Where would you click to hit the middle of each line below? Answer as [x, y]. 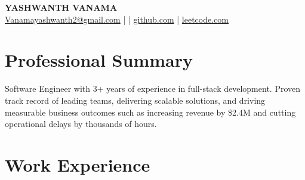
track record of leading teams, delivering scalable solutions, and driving [135, 100]
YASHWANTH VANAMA [61, 7]
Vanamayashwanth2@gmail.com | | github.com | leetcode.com [117, 19]
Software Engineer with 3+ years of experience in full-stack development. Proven [153, 89]
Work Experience [78, 164]
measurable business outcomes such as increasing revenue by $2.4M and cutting [150, 112]
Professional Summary [99, 60]
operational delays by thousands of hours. [81, 124]
